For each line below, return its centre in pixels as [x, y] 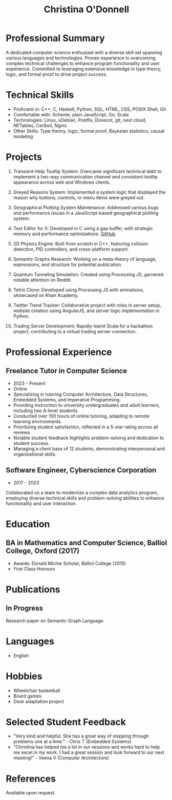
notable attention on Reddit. [42, 280]
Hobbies [24, 676]
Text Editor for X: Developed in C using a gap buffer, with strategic [83, 228]
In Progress [24, 608]
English [21, 655]
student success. [31, 443]
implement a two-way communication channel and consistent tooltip [85, 177]
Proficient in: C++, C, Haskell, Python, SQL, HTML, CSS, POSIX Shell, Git [90, 109]
